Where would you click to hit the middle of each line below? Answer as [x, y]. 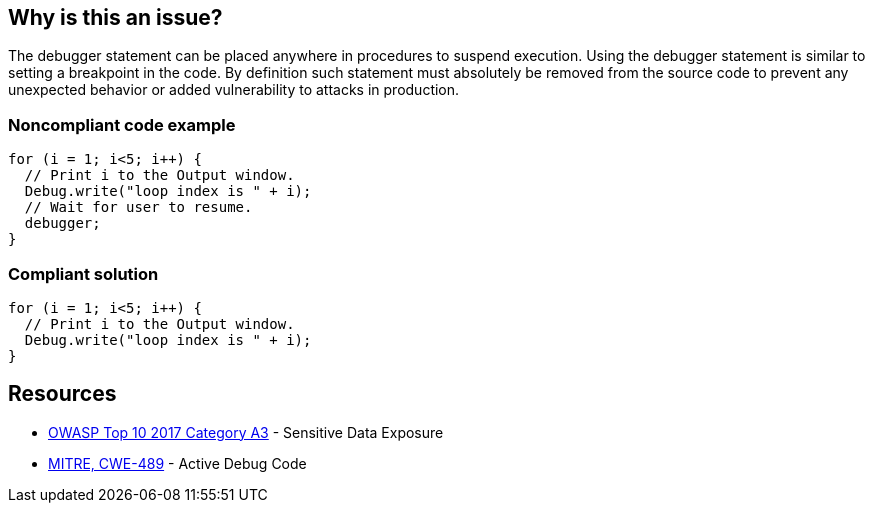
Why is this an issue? [115, 17]
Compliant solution [83, 273]
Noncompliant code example [122, 124]
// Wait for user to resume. [138, 207]
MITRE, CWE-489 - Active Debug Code [177, 463]
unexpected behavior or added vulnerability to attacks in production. [234, 90]
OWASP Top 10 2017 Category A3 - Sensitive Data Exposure [246, 432]
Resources [62, 394]
